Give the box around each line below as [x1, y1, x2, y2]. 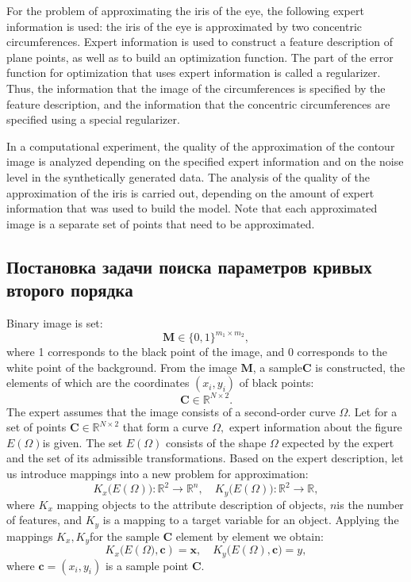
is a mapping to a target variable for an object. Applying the [102, 511, 399, 528]
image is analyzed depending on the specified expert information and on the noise [6, 153, 404, 170]
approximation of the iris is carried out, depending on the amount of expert [6, 184, 375, 201]
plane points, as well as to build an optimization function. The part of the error [6, 48, 394, 65]
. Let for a [348, 403, 398, 419]
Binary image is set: [6, 314, 103, 331]
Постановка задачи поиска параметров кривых [6, 254, 372, 278]
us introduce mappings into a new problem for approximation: [6, 465, 309, 482]
